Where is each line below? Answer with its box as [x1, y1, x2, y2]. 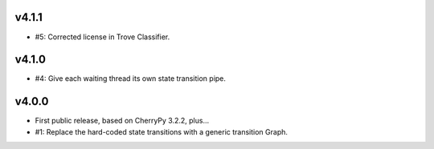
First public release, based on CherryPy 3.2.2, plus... [35, 116, 209, 126]
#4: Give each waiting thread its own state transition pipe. [35, 74, 227, 83]
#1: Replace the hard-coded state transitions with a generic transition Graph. [35, 127, 289, 136]
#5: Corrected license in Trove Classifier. [35, 32, 170, 42]
